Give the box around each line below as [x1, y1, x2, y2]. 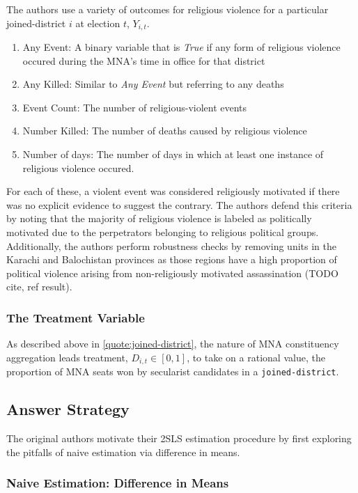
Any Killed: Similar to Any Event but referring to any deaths [22, 77, 284, 91]
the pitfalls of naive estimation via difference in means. [6, 444, 240, 459]
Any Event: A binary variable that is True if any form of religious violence [22, 40, 341, 54]
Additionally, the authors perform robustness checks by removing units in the [6, 238, 336, 253]
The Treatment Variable [6, 308, 145, 326]
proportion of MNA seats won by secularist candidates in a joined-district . [6, 364, 339, 379]
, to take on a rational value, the [187, 350, 325, 364]
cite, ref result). [6, 279, 72, 294]
